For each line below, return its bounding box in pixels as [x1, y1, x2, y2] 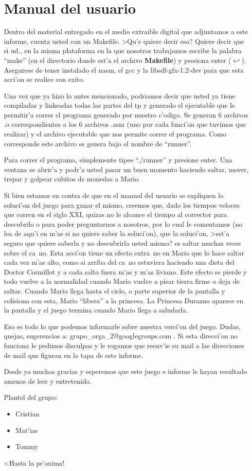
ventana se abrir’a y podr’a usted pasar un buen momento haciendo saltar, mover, [4, 164, 249, 174]
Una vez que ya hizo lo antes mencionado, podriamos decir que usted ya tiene [4, 90, 235, 100]
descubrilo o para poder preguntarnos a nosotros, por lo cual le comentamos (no [4, 218, 243, 229]
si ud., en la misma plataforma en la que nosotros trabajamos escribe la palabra [4, 45, 242, 56]
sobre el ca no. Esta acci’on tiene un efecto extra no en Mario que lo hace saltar [4, 247, 244, 257]
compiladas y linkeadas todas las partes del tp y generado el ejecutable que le [4, 100, 235, 110]
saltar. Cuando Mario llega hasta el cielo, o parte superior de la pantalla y [4, 285, 225, 295]
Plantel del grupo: [4, 392, 57, 402]
